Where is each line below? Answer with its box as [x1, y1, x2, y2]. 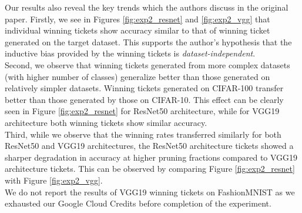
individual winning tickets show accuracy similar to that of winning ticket [5, 24, 270, 36]
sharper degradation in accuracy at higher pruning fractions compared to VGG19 [5, 151, 298, 163]
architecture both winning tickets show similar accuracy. [5, 116, 207, 128]
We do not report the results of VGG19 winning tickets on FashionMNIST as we [5, 185, 295, 198]
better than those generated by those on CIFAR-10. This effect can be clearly [5, 93, 284, 105]
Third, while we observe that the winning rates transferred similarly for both [5, 128, 281, 140]
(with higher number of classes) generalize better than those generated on [5, 70, 270, 82]
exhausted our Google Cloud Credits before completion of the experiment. [5, 197, 271, 209]
